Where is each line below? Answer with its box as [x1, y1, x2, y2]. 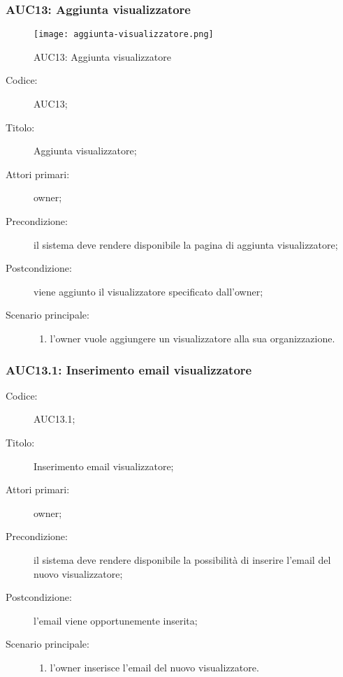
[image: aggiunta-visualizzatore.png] [34, 29, 214, 40]
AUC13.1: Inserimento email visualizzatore [6, 361, 252, 378]
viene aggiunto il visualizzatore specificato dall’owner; [34, 284, 263, 298]
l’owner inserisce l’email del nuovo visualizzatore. [50, 660, 259, 674]
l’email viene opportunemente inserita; [34, 613, 198, 627]
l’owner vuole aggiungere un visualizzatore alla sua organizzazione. [50, 331, 335, 345]
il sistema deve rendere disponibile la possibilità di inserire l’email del [34, 552, 331, 567]
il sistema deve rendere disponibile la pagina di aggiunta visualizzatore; [34, 237, 338, 252]
